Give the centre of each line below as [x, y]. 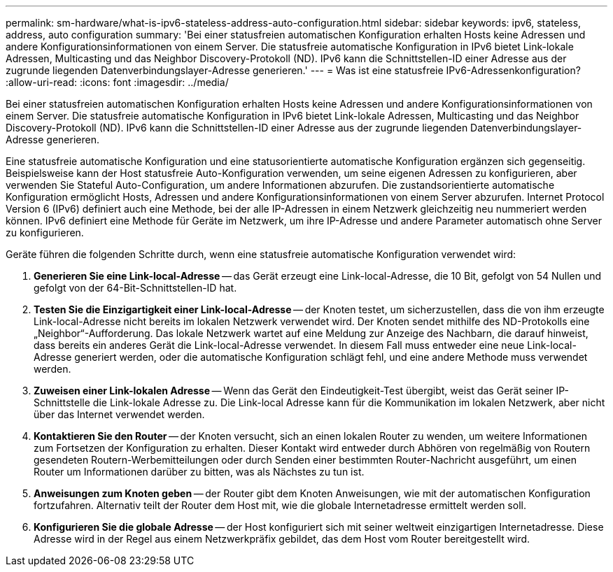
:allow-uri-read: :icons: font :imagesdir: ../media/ [117, 82]
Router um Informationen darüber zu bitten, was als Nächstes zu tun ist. [199, 472]
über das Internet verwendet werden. [119, 414]
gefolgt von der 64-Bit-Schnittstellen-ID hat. [135, 288]
